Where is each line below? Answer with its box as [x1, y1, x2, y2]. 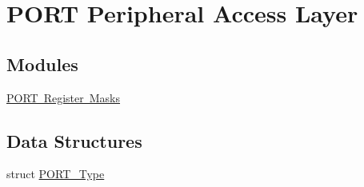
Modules [6, 51, 78, 76]
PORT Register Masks [6, 89, 121, 105]
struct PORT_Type [6, 165, 105, 182]
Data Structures [6, 128, 142, 153]
